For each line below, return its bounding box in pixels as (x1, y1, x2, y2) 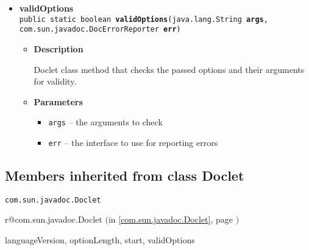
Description (34, 42, 83, 55)
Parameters (34, 95, 83, 108)
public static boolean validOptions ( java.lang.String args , (19, 15, 268, 24)
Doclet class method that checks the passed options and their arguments (34, 63, 305, 75)
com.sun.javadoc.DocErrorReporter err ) (19, 25, 181, 34)
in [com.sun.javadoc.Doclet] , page (108, 213, 233, 226)
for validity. (34, 75, 77, 88)
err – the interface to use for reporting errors (48, 136, 218, 148)
